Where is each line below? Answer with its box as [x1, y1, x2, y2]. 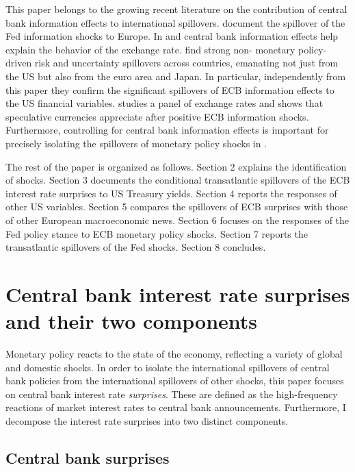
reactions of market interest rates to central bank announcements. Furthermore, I [5, 400, 346, 414]
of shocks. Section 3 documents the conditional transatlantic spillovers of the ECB [5, 173, 350, 187]
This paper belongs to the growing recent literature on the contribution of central [5, 2, 347, 16]
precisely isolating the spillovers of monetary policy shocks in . [5, 136, 267, 150]
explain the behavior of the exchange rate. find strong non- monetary [5, 42, 295, 56]
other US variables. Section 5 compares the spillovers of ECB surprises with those [5, 199, 348, 214]
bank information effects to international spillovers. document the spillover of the [5, 15, 345, 29]
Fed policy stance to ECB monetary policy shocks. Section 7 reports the [5, 226, 308, 240]
